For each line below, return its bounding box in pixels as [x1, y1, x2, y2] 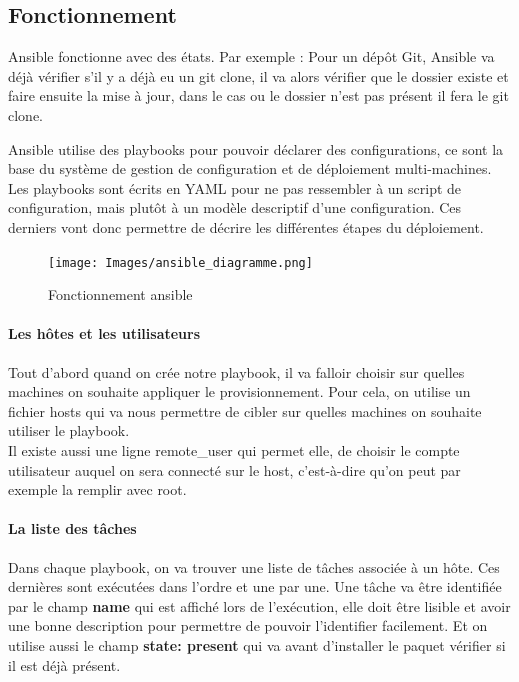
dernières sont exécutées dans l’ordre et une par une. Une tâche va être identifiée [8, 576, 502, 597]
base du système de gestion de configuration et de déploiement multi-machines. [8, 158, 492, 179]
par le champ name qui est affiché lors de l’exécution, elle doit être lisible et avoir [8, 595, 511, 616]
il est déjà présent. [8, 654, 121, 675]
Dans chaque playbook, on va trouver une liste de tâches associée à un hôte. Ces [8, 556, 500, 577]
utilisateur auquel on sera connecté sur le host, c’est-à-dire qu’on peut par [8, 459, 461, 480]
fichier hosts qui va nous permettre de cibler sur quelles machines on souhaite [8, 400, 482, 421]
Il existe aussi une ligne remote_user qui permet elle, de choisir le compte [8, 439, 460, 460]
